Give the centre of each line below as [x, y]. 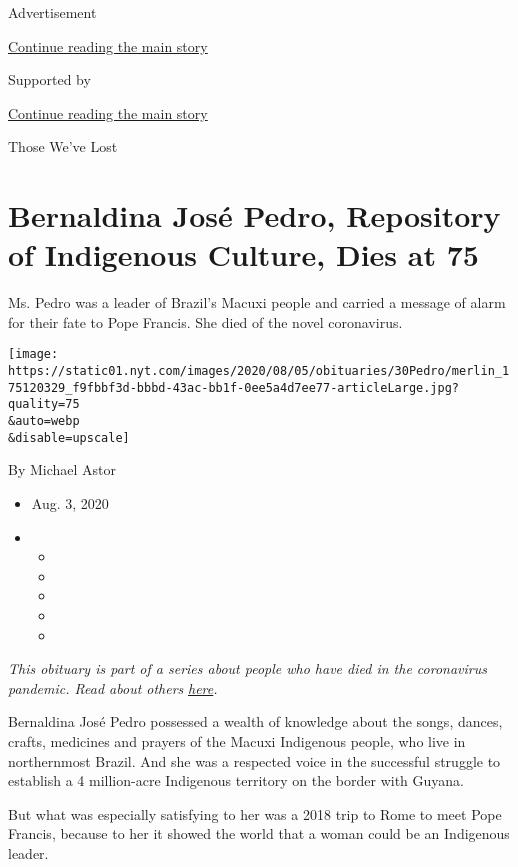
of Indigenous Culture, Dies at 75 [243, 254]
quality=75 [44, 404]
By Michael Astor [62, 469]
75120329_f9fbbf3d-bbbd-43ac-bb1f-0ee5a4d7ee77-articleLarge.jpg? [234, 387]
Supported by [49, 79]
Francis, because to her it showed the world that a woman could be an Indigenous [259, 833]
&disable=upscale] [69, 437]
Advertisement [52, 12]
